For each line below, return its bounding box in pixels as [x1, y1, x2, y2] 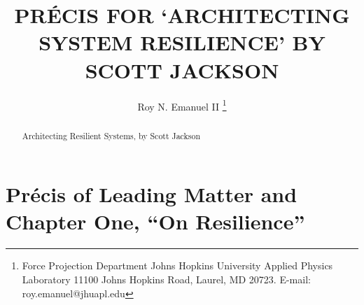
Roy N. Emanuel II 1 [137, 97, 227, 113]
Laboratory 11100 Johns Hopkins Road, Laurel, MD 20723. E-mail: [22, 271, 311, 286]
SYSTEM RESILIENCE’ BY [38, 28, 325, 57]
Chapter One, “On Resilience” [6, 207, 305, 236]
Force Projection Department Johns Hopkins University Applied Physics [22, 258, 333, 273]
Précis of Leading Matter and [6, 180, 297, 208]
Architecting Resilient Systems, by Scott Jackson [22, 129, 201, 141]
